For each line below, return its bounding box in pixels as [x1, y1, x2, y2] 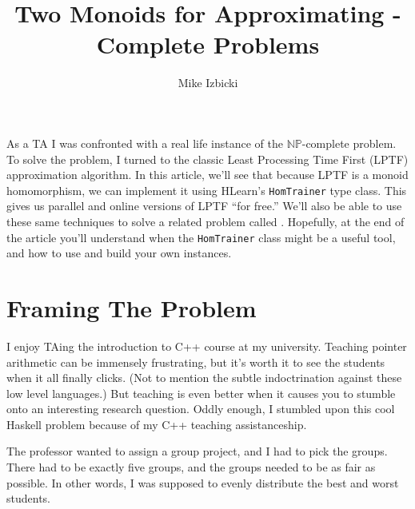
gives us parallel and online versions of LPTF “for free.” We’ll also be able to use [6, 197, 402, 214]
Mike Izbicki [178, 74, 238, 91]
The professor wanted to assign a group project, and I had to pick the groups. [6, 443, 388, 459]
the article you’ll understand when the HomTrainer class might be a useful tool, [6, 229, 396, 245]
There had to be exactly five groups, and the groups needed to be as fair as [6, 459, 376, 475]
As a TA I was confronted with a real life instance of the [6, 134, 283, 151]
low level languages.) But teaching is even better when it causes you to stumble [6, 384, 396, 401]
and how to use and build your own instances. [6, 245, 232, 261]
